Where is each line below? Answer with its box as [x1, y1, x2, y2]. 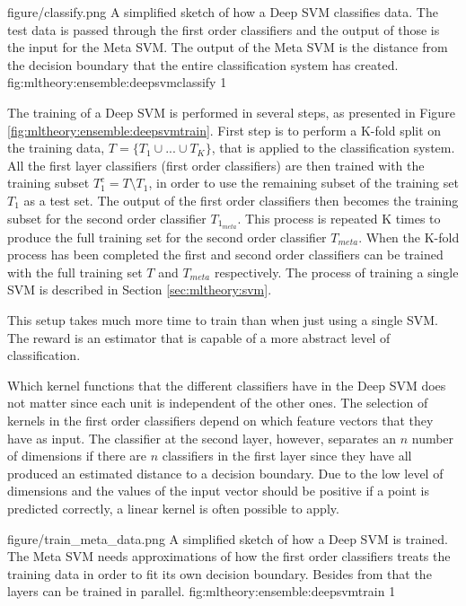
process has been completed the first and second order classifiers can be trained [7, 245, 444, 264]
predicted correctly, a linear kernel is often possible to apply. [7, 498, 339, 517]
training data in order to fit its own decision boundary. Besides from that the [7, 564, 432, 583]
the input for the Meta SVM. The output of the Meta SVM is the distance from [7, 38, 448, 57]
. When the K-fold [358, 227, 460, 246]
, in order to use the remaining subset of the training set [148, 173, 459, 192]
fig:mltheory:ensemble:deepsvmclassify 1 [7, 73, 227, 92]
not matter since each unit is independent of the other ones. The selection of [7, 393, 428, 412]
